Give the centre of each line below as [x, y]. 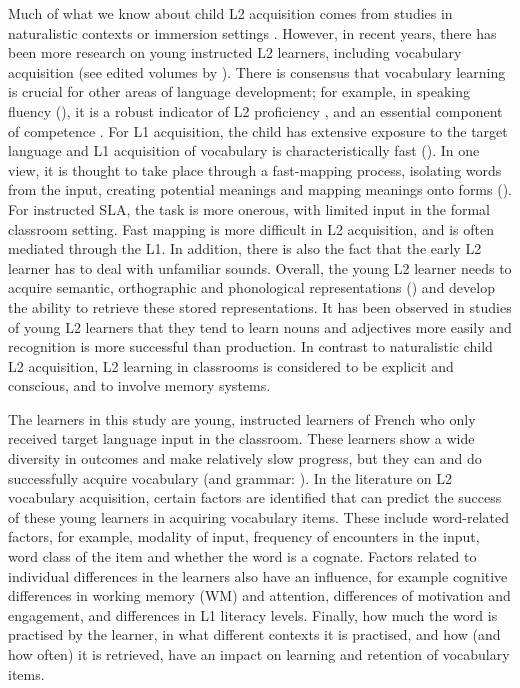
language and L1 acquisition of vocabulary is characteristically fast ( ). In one [244, 150]
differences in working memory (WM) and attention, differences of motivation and [259, 595]
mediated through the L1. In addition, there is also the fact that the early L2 [245, 248]
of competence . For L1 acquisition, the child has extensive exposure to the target [258, 130]
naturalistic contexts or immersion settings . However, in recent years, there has [252, 32]
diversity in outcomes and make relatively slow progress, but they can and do [245, 458]
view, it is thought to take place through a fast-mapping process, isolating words [255, 169]
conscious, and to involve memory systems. [139, 385]
